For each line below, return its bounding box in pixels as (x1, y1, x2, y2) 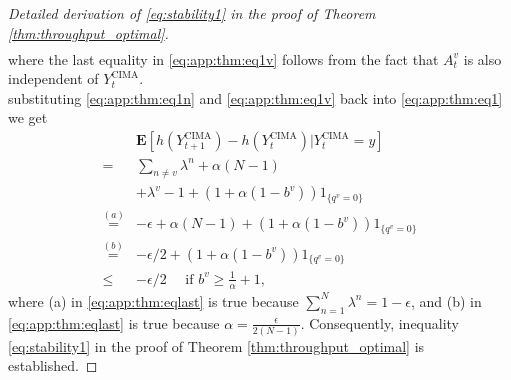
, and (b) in (411, 290, 482, 311)
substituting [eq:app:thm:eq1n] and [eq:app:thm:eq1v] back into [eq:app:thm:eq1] (8, 87, 503, 108)
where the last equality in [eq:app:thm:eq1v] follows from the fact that (8, 48, 439, 69)
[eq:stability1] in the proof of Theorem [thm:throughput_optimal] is (8, 335, 425, 356)
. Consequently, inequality (300, 312, 460, 333)
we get (8, 107, 48, 128)
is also (463, 48, 502, 69)
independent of (8, 68, 99, 89)
